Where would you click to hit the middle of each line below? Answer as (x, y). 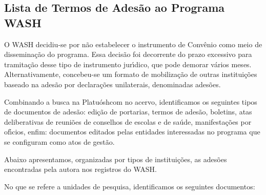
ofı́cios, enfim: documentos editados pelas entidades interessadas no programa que (132, 132)
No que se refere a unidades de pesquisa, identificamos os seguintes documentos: (130, 186)
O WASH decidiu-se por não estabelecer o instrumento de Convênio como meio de (133, 44)
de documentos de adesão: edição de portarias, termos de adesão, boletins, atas (128, 112)
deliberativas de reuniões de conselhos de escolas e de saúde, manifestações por (128, 121)
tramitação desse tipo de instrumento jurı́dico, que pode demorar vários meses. (128, 64)
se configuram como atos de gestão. (59, 141)
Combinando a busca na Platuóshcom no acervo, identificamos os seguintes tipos (131, 101)
